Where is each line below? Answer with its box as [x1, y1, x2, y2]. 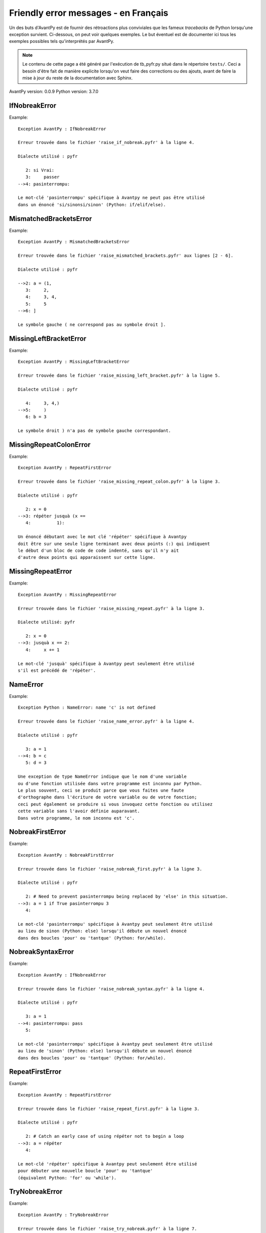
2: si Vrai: [25, 167, 55, 173]
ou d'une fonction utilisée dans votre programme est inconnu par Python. [18, 781, 202, 786]
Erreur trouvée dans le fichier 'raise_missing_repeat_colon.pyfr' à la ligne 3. [18, 479, 221, 484]
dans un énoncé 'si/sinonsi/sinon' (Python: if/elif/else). [18, 202, 166, 207]
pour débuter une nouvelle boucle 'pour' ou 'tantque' [18, 1168, 153, 1174]
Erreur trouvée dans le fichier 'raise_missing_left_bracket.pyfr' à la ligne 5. [18, 372, 221, 378]
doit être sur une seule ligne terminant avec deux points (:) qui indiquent [18, 541, 210, 546]
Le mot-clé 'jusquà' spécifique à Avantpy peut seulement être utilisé [18, 661, 195, 666]
